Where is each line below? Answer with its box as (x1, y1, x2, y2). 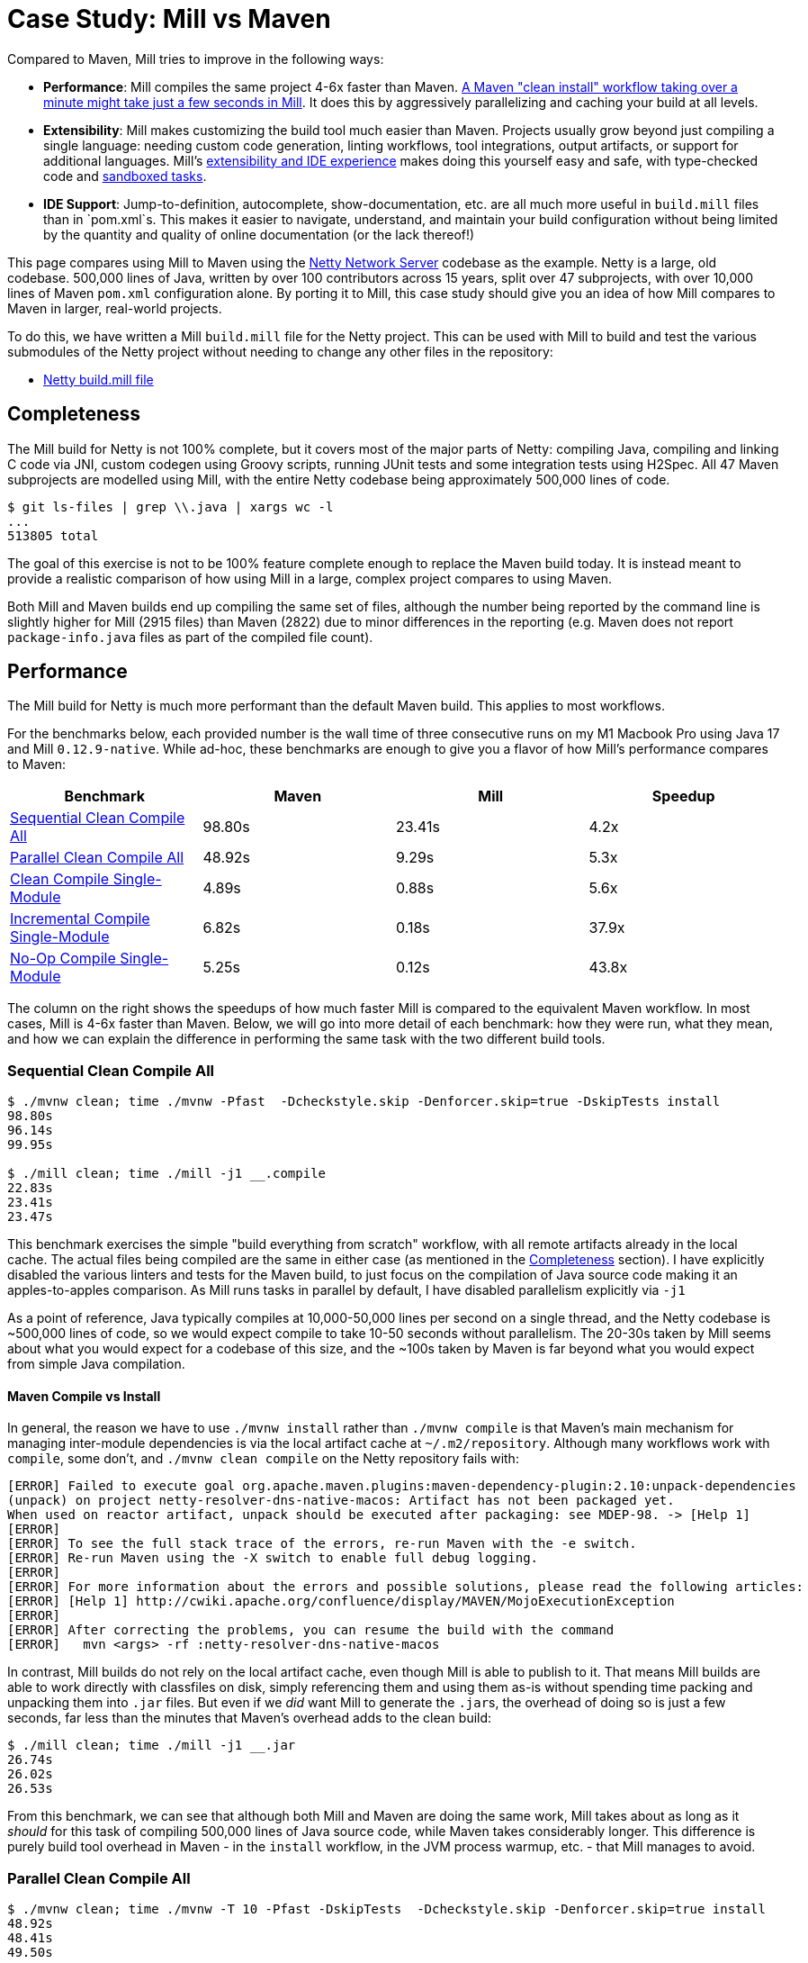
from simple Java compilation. (7, 1356, 185, 1372)
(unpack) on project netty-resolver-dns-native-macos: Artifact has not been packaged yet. (7, 1493, 675, 1508)
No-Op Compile (10, 949, 116, 968)
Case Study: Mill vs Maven (7, 4, 331, 34)
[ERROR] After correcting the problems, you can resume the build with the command (7, 1623, 615, 1638)
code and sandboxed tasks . (43, 167, 207, 184)
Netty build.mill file (43, 371, 154, 387)
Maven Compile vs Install (7, 1388, 161, 1404)
